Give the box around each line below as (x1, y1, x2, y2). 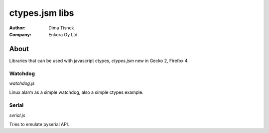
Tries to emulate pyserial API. (9, 121, 69, 127)
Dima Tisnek (48, 25, 74, 31)
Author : (9, 25, 26, 31)
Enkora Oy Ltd (48, 31, 78, 37)
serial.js (9, 112, 26, 118)
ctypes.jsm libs (9, 7, 74, 18)
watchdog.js (9, 80, 35, 86)
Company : (9, 31, 32, 37)
